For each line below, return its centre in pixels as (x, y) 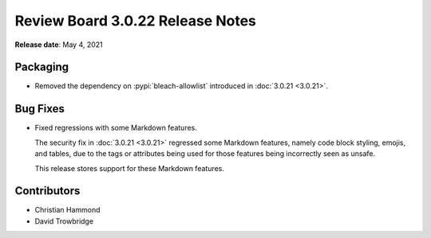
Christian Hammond (67, 210)
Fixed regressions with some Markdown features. (116, 128)
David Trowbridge (64, 221)
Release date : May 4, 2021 (59, 45)
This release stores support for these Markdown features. (130, 168)
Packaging (42, 67)
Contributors (47, 191)
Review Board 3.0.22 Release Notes (136, 21)
